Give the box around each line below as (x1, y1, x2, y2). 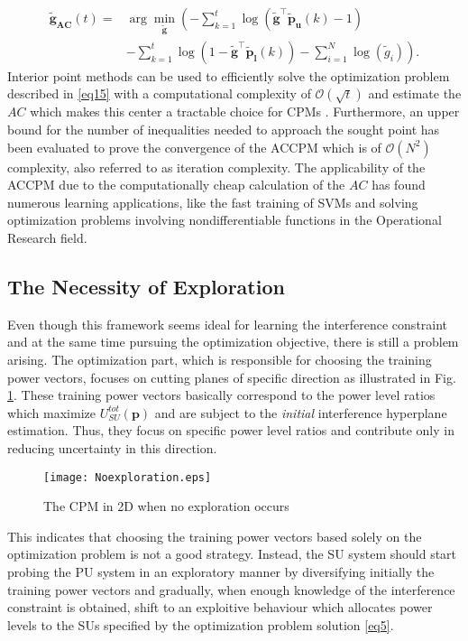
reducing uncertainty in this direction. (7, 438, 217, 457)
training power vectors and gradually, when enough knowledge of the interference (7, 580, 455, 599)
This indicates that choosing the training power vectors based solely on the (7, 526, 422, 545)
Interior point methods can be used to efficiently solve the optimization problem (7, 66, 450, 85)
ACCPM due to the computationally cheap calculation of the (7, 175, 345, 194)
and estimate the (368, 84, 462, 103)
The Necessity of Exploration (7, 272, 285, 300)
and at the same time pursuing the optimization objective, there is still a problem (7, 332, 459, 351)
